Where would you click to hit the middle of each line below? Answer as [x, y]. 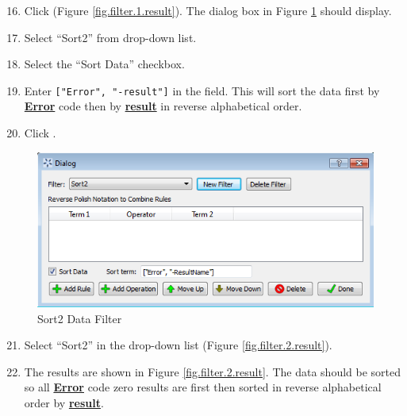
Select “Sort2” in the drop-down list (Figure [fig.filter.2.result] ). [178, 345]
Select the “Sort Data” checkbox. [104, 64]
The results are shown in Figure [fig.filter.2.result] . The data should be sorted [213, 371]
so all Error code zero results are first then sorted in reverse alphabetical [203, 387]
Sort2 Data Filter [80, 318]
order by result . [64, 402]
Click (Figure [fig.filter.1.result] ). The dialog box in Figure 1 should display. [208, 10]
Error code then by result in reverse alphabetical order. [163, 106]
